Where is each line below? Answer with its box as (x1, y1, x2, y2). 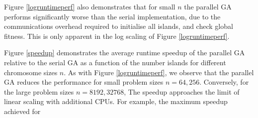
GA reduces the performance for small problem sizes (4, 77, 164, 87)
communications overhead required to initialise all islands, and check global (4, 21, 233, 31)
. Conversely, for (199, 77, 249, 87)
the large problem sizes (4, 86, 74, 97)
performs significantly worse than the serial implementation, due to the (4, 11, 221, 21)
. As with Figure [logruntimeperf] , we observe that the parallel (64, 67, 254, 77)
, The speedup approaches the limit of (124, 86, 240, 97)
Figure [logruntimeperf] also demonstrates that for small (4, 1, 175, 11)
